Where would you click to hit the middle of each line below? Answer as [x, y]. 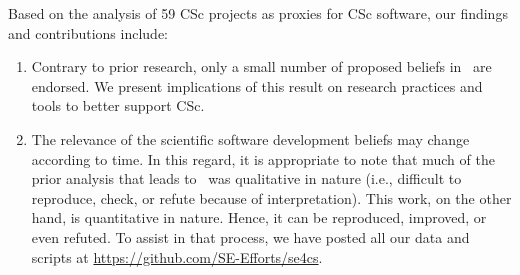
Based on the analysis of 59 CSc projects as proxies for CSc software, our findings [258, 13]
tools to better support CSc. [118, 105]
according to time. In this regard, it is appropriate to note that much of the [263, 158]
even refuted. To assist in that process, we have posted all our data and [250, 236]
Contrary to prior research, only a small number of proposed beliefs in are [261, 66]
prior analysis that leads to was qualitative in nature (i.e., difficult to [246, 178]
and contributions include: [88, 32]
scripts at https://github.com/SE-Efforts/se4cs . [177, 256]
